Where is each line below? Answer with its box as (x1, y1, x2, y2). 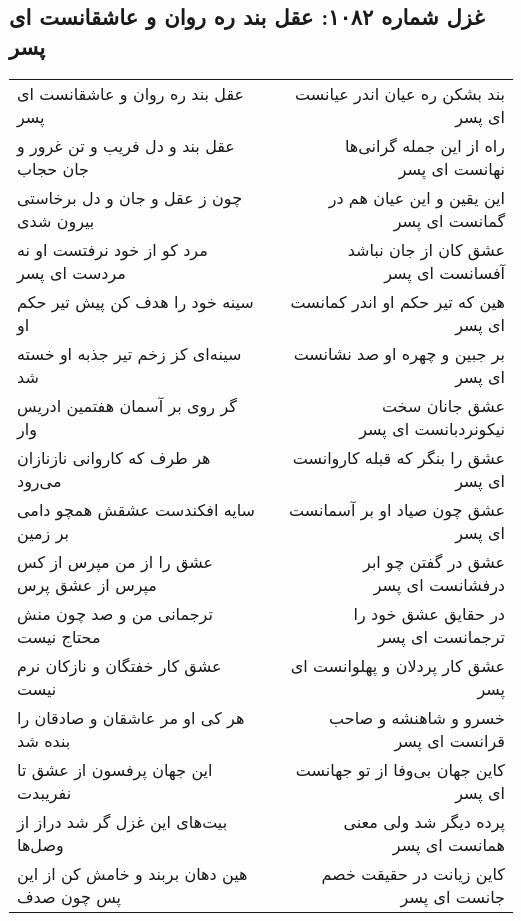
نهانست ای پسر (398, 156, 505, 180)
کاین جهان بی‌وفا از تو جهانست (295, 757, 505, 781)
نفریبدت (17, 780, 72, 804)
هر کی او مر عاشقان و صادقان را (17, 705, 245, 729)
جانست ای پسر (400, 884, 505, 908)
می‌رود (17, 468, 62, 492)
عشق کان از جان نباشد (347, 237, 505, 261)
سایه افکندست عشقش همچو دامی (17, 497, 255, 521)
